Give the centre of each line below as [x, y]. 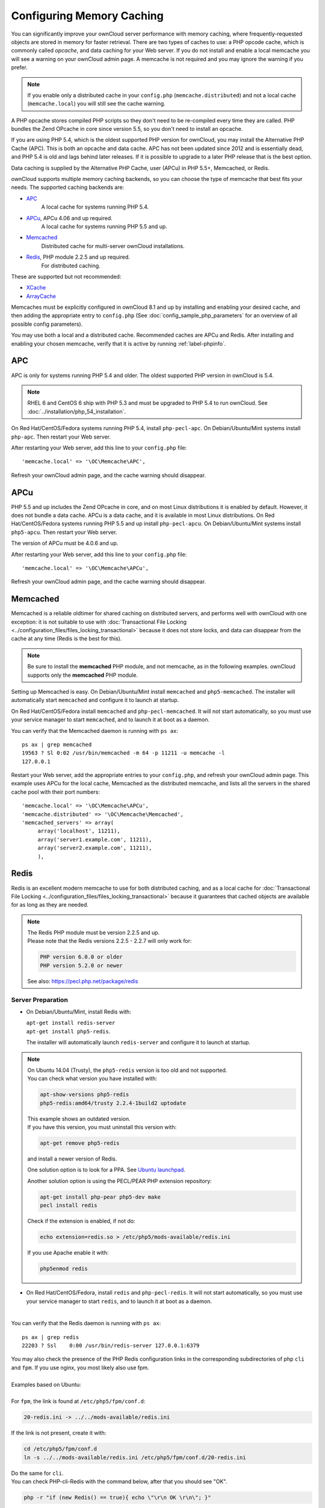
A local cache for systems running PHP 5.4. [95, 207]
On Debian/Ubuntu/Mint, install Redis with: [79, 1012]
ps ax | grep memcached [57, 744]
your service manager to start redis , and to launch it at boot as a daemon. [119, 1301]
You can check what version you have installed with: [92, 1079]
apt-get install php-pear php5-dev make [100, 1197]
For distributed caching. [71, 265]
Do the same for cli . [37, 1473]
